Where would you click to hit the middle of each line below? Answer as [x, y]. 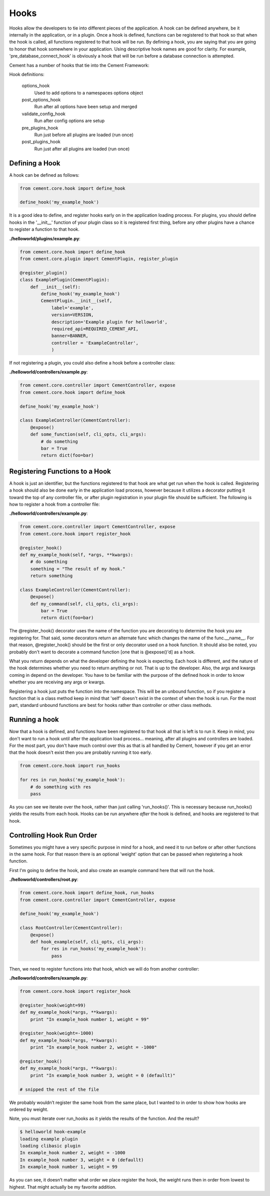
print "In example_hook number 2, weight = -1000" [93, 1047]
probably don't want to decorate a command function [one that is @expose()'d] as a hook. [102, 652]
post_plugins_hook [41, 142]
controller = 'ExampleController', [95, 343]
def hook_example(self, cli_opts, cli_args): [87, 942]
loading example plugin [49, 1139]
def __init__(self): [55, 287]
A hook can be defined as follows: [44, 175]
